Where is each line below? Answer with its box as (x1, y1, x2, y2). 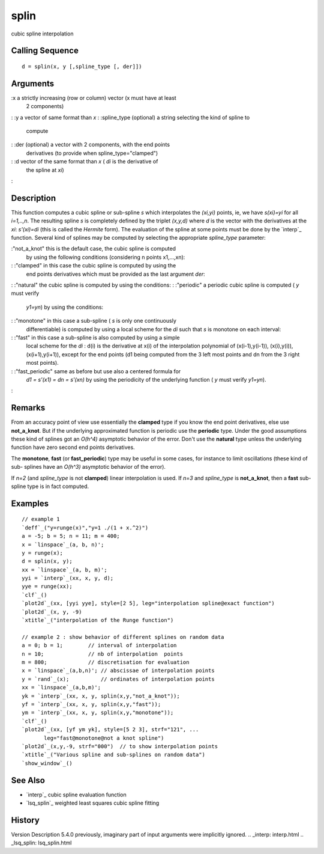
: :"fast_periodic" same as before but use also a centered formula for (11, 367, 181, 375)
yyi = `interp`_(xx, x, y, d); (22, 575, 114, 582)
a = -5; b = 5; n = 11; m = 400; (22, 532, 120, 540)
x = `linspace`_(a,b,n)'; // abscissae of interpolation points (22, 667, 215, 674)
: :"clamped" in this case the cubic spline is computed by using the (11, 262, 176, 269)
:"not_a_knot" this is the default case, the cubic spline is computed (11, 245, 176, 252)
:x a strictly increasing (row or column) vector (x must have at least (11, 94, 176, 102)
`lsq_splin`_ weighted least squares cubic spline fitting (26, 799, 160, 807)
